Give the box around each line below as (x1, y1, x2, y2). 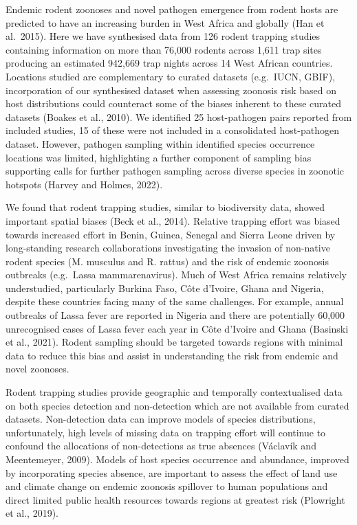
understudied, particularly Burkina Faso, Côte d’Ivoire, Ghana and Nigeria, (6, 280, 324, 295)
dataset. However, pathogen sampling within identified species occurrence (6, 136, 315, 150)
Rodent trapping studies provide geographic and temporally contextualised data (6, 385, 343, 399)
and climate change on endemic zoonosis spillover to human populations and (6, 479, 328, 493)
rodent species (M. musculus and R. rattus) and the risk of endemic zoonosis (6, 254, 329, 268)
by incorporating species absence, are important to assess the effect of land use (6, 465, 338, 480)
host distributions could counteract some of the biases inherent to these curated (6, 96, 341, 111)
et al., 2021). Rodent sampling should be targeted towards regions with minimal (6, 335, 343, 349)
